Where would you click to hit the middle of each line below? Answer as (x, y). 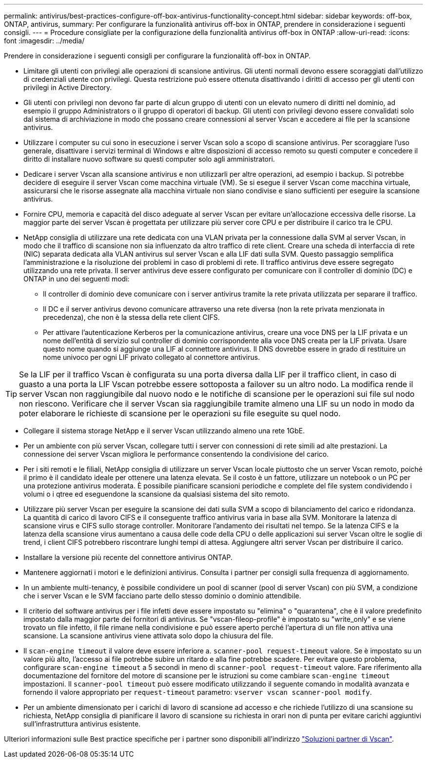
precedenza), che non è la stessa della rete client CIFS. (131, 317)
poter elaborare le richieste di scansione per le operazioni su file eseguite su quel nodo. (180, 413)
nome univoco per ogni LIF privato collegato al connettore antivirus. (152, 357)
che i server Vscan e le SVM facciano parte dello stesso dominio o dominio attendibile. (162, 596)
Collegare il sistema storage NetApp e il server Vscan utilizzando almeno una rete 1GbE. (164, 431)
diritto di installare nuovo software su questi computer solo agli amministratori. (149, 159)
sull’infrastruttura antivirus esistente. (82, 724)
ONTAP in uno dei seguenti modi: (77, 279)
